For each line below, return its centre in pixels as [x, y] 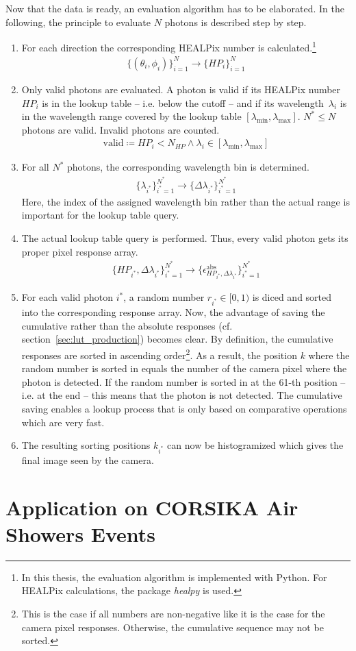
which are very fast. [63, 422]
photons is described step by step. [236, 22]
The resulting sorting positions [86, 445]
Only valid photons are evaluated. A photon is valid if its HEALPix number [181, 89]
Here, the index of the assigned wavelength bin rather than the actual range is [186, 201]
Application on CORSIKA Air [152, 507]
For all [35, 167]
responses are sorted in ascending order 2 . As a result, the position [159, 354]
